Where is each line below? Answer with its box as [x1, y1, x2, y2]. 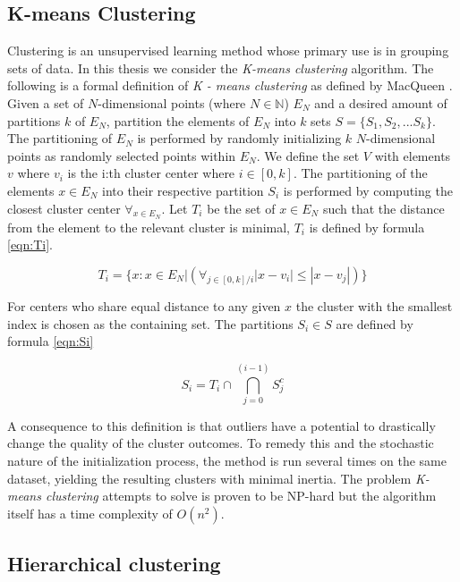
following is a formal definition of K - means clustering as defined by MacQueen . [7, 76, 453, 95]
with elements [374, 146, 451, 164]
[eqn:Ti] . [7, 235, 53, 254]
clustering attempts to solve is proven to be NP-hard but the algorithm [45, 486, 437, 505]
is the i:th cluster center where [67, 164, 235, 182]
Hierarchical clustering [7, 550, 221, 578]
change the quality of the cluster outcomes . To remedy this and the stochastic [7, 434, 434, 452]
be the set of [207, 198, 276, 217]
